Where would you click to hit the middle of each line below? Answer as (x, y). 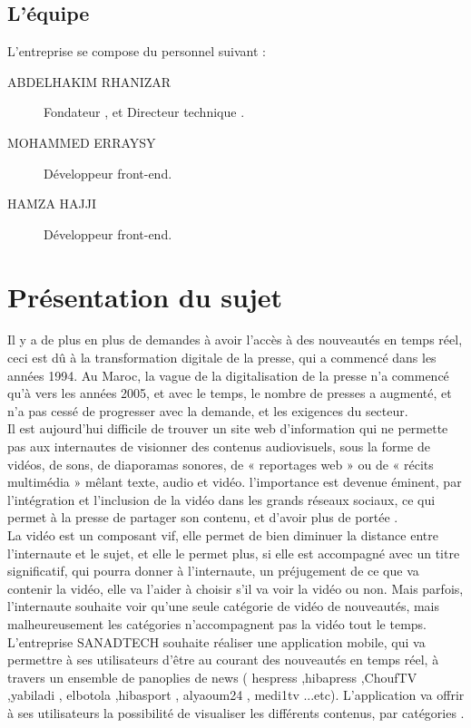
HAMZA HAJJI (52, 204)
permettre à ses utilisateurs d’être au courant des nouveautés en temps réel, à (223, 660)
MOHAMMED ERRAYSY (82, 142)
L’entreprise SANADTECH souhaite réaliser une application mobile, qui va (216, 641)
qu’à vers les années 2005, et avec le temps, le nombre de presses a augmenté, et (230, 393)
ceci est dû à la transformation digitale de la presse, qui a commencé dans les (222, 358)
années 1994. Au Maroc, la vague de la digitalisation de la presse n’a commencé (228, 375)
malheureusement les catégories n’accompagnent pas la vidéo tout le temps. (217, 623)
